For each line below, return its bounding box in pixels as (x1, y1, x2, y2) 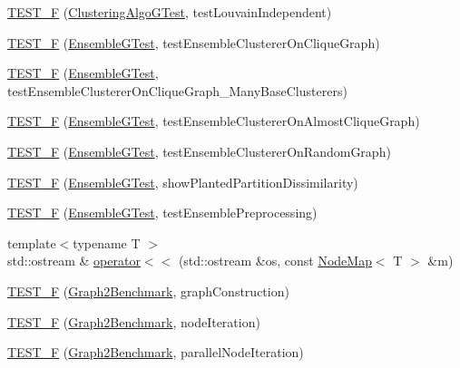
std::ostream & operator (7, 251, 141, 270)
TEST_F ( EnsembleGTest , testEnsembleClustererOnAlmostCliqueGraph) (7, 111, 420, 131)
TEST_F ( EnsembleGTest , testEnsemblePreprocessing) (7, 203, 318, 222)
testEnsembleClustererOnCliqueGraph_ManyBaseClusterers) (7, 81, 347, 100)
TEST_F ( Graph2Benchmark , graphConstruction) (7, 281, 289, 300)
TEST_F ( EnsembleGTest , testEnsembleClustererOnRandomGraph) (7, 141, 391, 160)
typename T (73, 233, 141, 252)
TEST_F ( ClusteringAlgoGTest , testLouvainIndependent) (7, 3, 332, 21)
